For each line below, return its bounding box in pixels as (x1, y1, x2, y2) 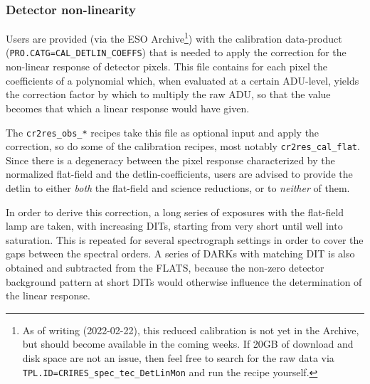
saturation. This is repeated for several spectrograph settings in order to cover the (6, 232, 364, 247)
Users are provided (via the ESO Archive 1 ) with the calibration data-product (6, 29, 342, 46)
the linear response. (6, 288, 90, 303)
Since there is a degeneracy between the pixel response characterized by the (6, 152, 335, 167)
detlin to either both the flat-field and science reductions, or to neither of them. (6, 181, 350, 195)
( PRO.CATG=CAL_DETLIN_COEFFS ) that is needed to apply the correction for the (6, 45, 347, 60)
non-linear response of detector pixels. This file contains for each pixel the (6, 59, 328, 74)
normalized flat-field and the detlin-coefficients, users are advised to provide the (6, 166, 353, 181)
